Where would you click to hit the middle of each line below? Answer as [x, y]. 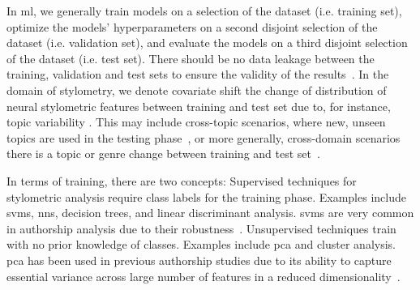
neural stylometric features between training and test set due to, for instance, [199, 106]
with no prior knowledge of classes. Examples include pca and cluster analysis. [201, 244]
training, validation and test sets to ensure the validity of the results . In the [198, 74]
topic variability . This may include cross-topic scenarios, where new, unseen [196, 122]
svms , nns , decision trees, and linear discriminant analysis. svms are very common [210, 213]
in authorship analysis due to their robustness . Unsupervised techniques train [201, 228]
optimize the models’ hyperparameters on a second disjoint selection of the [192, 26]
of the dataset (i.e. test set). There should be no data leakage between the [191, 58]
